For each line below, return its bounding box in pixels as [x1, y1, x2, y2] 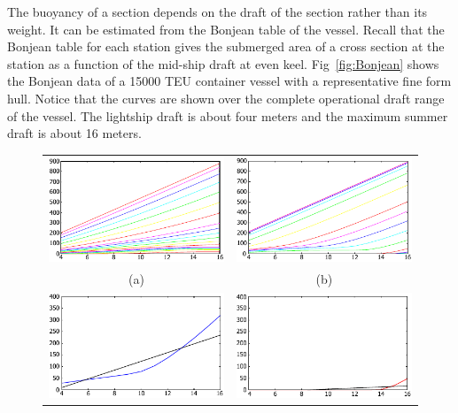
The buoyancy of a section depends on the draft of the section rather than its [7, 3, 428, 20]
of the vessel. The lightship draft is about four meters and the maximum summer [7, 106, 448, 125]
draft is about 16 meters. [7, 124, 142, 142]
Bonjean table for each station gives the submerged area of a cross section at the [7, 37, 445, 56]
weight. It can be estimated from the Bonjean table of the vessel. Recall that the [7, 19, 445, 38]
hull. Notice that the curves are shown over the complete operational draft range [7, 88, 445, 107]
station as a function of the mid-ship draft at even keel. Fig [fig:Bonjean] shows [7, 54, 439, 73]
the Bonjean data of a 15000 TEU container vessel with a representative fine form [7, 72, 452, 90]
